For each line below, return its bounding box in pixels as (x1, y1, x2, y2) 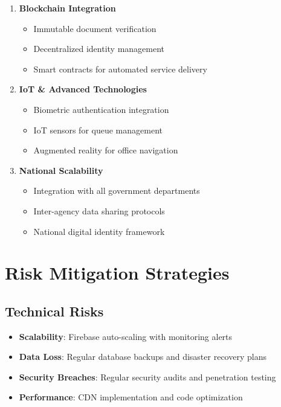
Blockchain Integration (19, 2, 116, 14)
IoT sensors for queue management (33, 123, 163, 136)
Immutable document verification (33, 22, 157, 34)
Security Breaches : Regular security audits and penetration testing (19, 370, 276, 383)
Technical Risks (5, 301, 104, 320)
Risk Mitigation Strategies (5, 260, 230, 285)
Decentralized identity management (33, 42, 165, 55)
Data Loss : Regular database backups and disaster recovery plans (19, 350, 266, 363)
